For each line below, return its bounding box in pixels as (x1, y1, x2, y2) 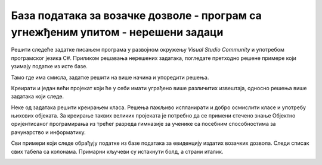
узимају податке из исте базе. (11, 63, 88, 70)
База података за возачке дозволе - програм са (11, 9, 262, 22)
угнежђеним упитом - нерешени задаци (11, 26, 224, 39)
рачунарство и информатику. (11, 128, 86, 136)
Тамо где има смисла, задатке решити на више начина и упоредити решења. (11, 74, 209, 81)
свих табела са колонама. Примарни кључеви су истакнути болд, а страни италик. (11, 148, 224, 155)
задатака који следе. (11, 93, 64, 100)
